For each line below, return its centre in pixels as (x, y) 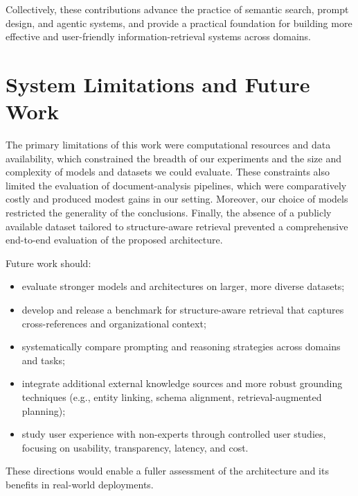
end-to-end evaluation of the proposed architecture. (114, 240)
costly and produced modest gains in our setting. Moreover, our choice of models (177, 199)
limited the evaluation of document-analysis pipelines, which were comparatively (176, 185)
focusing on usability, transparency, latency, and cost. (135, 447)
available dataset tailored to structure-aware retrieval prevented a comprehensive (177, 226)
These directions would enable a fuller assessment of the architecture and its (167, 471)
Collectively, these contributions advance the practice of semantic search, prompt (177, 9)
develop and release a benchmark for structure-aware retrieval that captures (183, 310)
